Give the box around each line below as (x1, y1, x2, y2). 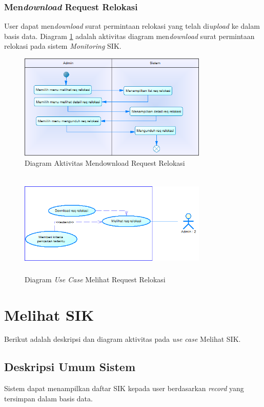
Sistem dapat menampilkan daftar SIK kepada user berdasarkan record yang (4, 383, 244, 394)
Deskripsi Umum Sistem (4, 359, 136, 375)
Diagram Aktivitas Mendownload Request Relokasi (25, 157, 185, 168)
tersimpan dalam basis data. (4, 393, 93, 403)
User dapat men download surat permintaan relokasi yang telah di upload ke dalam (4, 21, 260, 31)
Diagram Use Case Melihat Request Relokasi (25, 274, 166, 284)
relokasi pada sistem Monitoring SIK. (4, 41, 121, 51)
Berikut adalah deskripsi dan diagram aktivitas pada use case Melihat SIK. (4, 334, 241, 344)
